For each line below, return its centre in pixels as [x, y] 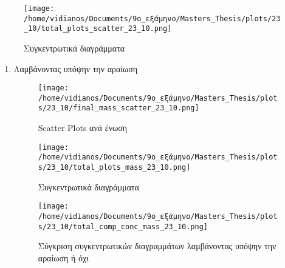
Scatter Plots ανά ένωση [83, 128]
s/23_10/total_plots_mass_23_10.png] [114, 168]
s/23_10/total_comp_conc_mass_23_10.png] [123, 226]
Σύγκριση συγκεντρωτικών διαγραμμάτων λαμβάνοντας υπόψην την [157, 246]
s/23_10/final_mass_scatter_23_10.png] [118, 108]
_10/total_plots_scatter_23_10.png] [98, 29]
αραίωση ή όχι [63, 257]
